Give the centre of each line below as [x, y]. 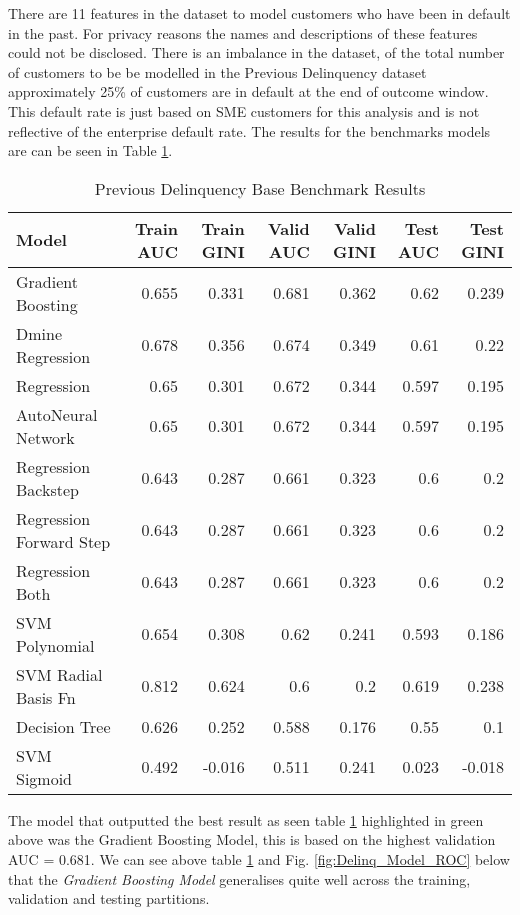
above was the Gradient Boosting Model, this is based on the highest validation [252, 839]
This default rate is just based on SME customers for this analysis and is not [244, 110]
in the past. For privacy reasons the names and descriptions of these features [243, 32]
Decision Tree [63, 726]
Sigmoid [44, 778]
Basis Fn [46, 697]
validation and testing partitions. [109, 898]
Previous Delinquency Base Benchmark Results [260, 188]
